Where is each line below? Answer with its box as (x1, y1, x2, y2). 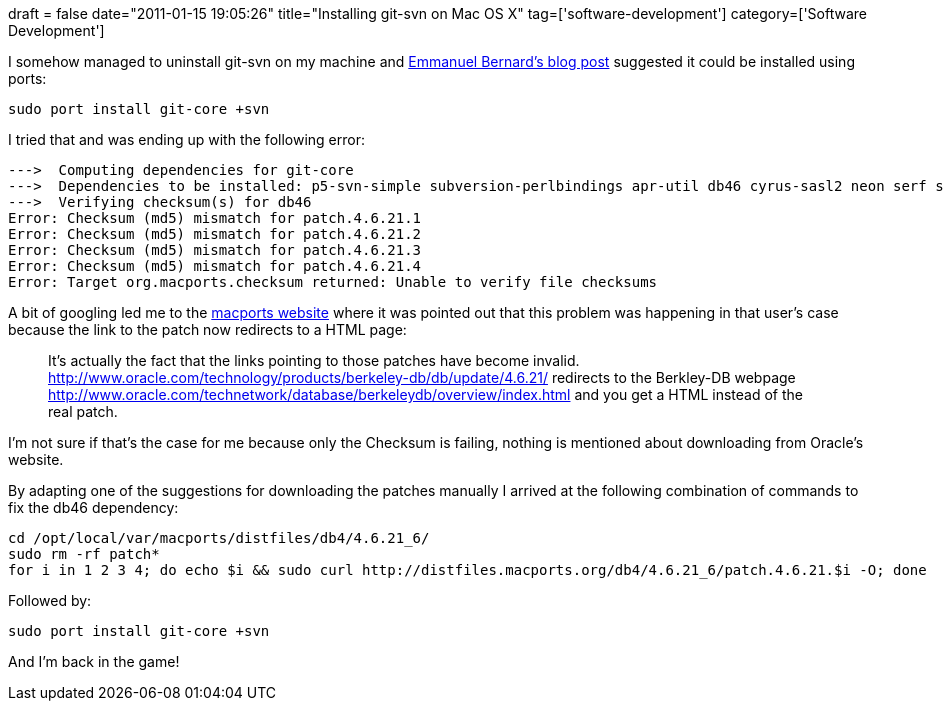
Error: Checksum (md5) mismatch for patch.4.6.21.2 (8, 226, 422, 242)
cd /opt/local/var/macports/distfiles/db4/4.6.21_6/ (8, 530, 430, 546)
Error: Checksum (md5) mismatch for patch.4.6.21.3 (8, 242, 422, 258)
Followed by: (8, 592, 92, 609)
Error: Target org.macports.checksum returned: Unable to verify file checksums (8, 274, 658, 290)
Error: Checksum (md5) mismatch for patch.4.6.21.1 (8, 210, 422, 226)
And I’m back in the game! (8, 653, 180, 670)
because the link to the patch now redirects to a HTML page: (8, 321, 407, 338)
